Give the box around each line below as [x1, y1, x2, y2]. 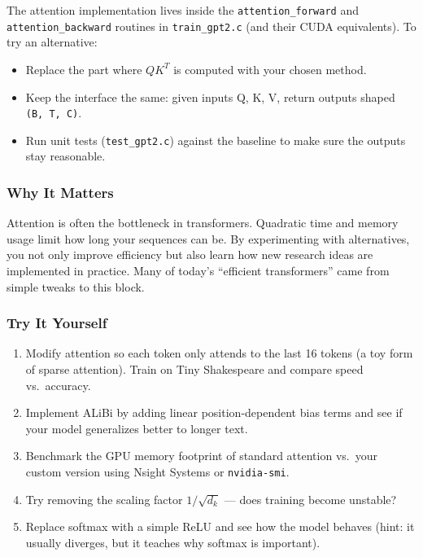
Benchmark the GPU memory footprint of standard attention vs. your [25, 447, 377, 464]
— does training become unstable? [224, 490, 397, 507]
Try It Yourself [7, 313, 107, 333]
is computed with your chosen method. [173, 60, 367, 77]
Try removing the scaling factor [25, 490, 183, 507]
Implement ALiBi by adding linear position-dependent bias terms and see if [25, 404, 403, 421]
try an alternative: [7, 33, 98, 50]
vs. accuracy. [25, 376, 91, 393]
